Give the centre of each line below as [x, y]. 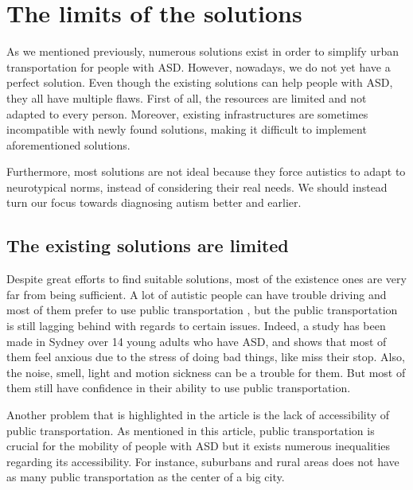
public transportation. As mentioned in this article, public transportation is [191, 430]
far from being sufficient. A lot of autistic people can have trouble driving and [197, 294]
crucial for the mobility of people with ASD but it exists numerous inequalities [199, 446]
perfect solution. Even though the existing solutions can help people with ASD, [200, 82]
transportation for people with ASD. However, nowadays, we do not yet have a [199, 66]
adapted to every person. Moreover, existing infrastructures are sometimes [187, 113]
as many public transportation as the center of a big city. [146, 477]
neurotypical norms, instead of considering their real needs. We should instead [197, 187]
